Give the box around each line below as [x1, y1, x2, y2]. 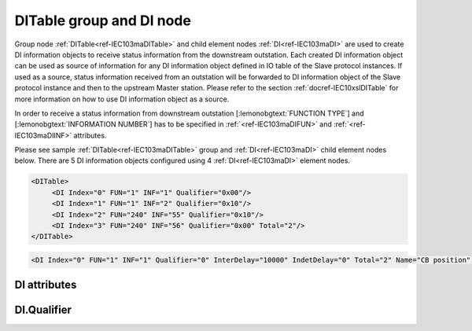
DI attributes [14, 278, 77, 292]
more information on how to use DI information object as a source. [14, 94, 230, 104]
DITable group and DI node [14, 12, 192, 29]
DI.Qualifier [14, 303, 72, 317]
